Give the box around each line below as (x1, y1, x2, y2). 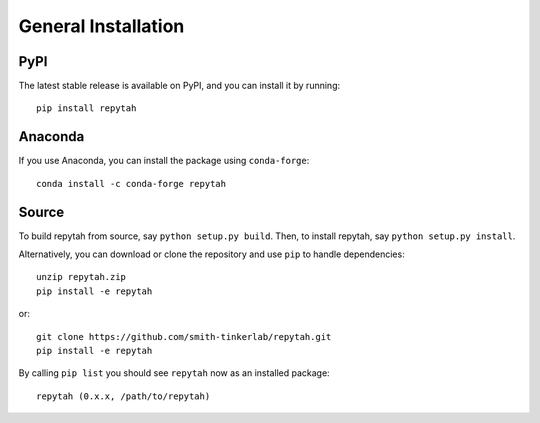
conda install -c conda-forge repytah (36, 178, 227, 189)
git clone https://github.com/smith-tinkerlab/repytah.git (36, 331, 332, 342)
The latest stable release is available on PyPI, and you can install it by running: (18, 80, 340, 92)
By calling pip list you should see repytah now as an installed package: (18, 367, 330, 379)
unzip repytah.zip (36, 271, 127, 283)
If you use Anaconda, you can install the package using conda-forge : (18, 155, 310, 167)
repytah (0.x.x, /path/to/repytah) (36, 390, 211, 402)
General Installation (18, 15, 185, 37)
